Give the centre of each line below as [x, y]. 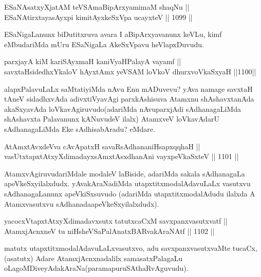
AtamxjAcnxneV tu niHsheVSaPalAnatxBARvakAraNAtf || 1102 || [109, 231]
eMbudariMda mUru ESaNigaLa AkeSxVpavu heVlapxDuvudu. [104, 44]
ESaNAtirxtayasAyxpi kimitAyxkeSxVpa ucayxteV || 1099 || [98, 17]
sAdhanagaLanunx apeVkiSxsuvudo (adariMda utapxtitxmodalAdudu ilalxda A [130, 193]
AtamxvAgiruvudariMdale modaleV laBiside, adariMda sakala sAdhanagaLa [125, 173]
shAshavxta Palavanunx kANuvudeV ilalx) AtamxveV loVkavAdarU [112, 119]
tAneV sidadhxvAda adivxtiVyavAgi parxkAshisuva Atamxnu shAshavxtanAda [129, 99]
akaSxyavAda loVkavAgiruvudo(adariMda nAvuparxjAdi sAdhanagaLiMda [123, 108]
